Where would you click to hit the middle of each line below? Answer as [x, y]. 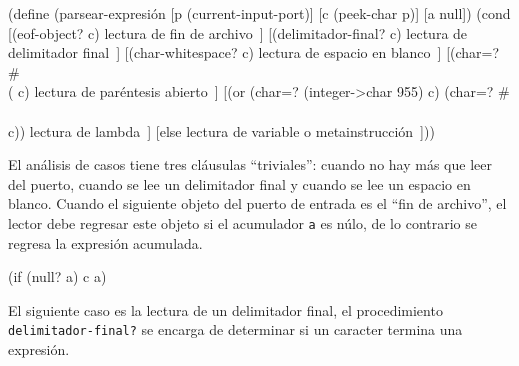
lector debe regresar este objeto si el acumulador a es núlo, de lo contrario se [242, 222]
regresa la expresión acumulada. [105, 242]
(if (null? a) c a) [57, 276]
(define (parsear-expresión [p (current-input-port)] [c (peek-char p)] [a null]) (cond [259, 13]
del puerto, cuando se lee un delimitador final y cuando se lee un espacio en [239, 183]
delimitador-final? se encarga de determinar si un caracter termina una [235, 329]
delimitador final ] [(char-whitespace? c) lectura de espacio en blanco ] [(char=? [254, 52]
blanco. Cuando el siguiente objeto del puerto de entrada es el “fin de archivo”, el [257, 203]
